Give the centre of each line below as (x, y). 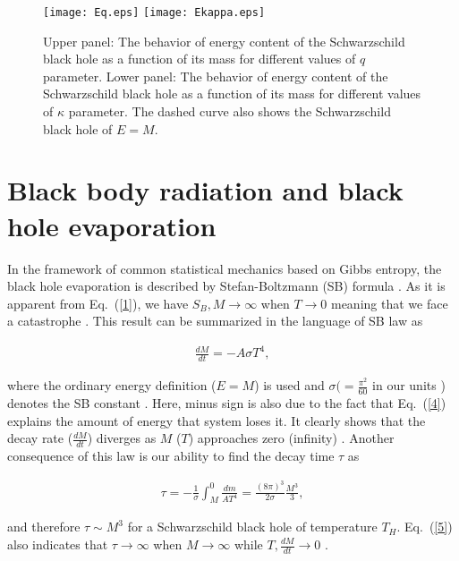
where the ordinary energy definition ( (112, 385)
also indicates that (58, 544)
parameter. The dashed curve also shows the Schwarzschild (229, 111)
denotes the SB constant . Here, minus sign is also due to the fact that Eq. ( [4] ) (227, 403)
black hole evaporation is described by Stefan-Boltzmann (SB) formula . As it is (226, 286)
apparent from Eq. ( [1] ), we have (98, 303)
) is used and (289, 385)
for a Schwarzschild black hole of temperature (252, 527)
